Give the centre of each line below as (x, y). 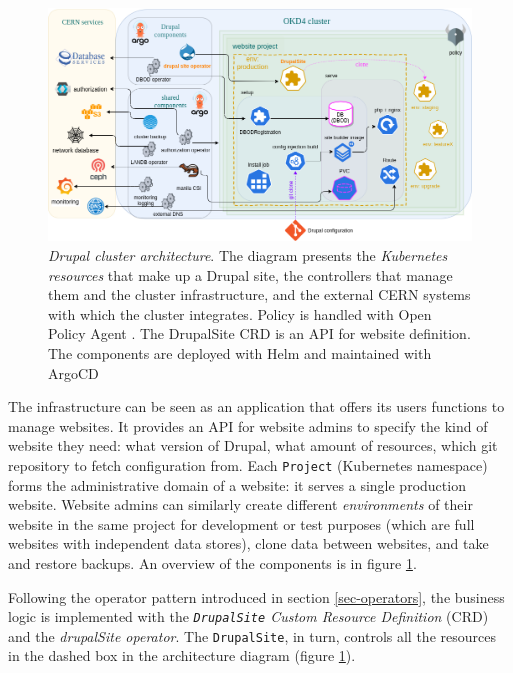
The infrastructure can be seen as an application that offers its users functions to (256, 406)
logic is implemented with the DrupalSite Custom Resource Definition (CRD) (248, 616)
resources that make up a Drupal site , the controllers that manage (250, 274)
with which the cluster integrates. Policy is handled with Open (240, 313)
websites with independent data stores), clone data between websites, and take (248, 543)
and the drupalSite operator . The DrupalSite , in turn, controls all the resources (252, 635)
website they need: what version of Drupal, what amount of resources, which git (253, 445)
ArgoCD (73, 372)
